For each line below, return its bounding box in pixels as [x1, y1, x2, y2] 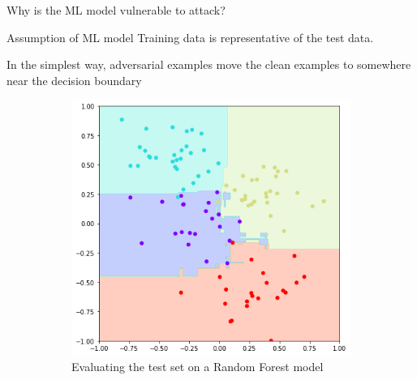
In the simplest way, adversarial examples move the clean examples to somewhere [6, 56, 411, 73]
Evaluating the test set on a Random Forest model [71, 358, 324, 375]
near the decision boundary [6, 71, 142, 88]
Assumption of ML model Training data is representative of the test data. [6, 28, 374, 45]
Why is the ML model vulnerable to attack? [6, 2, 226, 18]
